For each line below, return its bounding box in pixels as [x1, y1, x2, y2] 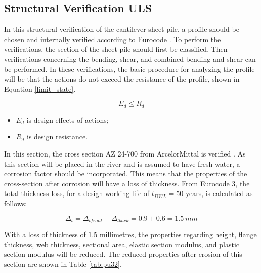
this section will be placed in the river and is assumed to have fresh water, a [4, 158, 240, 169]
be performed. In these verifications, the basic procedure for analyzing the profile [4, 63, 255, 74]
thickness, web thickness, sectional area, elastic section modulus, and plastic [4, 239, 240, 249]
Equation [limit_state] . [4, 83, 76, 94]
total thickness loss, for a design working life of [4, 188, 150, 199]
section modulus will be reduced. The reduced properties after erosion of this [4, 249, 242, 259]
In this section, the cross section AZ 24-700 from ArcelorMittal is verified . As [4, 148, 246, 159]
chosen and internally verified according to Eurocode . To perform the [4, 33, 221, 44]
